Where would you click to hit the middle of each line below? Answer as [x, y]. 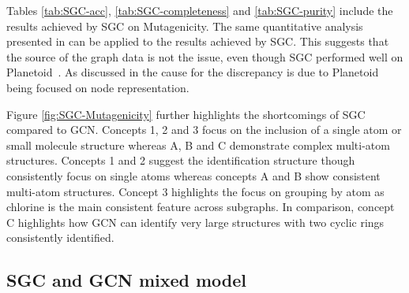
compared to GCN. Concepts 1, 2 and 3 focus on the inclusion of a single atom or [204, 130]
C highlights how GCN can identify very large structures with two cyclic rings [195, 222]
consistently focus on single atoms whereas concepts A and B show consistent [193, 175]
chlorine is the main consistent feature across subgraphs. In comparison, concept [201, 207]
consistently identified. [60, 237]
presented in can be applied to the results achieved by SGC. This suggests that [198, 41]
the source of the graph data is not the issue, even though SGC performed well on [205, 56]
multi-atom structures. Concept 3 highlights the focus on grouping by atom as [195, 191]
